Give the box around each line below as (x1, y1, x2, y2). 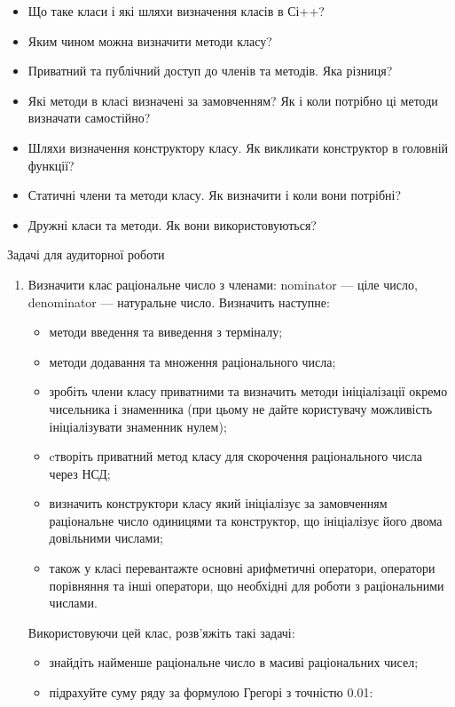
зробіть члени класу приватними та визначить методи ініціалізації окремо (49, 382, 448, 401)
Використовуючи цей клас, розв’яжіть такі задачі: (27, 623, 295, 641)
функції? (27, 155, 75, 174)
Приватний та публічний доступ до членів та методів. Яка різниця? (27, 61, 393, 80)
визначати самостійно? (27, 108, 151, 127)
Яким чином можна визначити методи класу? (27, 31, 272, 50)
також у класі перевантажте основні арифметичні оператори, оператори (49, 559, 435, 577)
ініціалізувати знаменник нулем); (49, 417, 227, 435)
